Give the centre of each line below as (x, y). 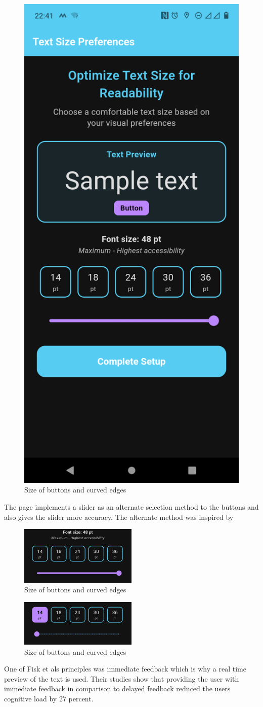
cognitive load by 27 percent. (49, 698)
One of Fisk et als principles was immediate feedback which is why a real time (125, 669)
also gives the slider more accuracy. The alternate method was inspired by (119, 517)
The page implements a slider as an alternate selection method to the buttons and (131, 507)
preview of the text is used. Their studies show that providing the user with (122, 678)
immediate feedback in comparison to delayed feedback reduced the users (117, 688)
